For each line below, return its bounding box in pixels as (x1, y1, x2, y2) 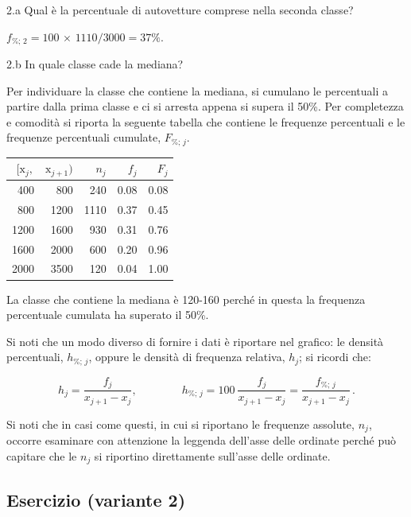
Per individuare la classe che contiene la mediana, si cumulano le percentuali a (6, 82, 389, 99)
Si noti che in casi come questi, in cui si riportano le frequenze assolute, (6, 415, 355, 432)
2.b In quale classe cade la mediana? (6, 56, 184, 72)
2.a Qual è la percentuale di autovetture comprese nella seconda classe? (6, 2, 354, 17)
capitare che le (6, 447, 77, 464)
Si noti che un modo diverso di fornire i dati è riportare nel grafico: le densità (6, 332, 384, 349)
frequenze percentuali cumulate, (6, 129, 161, 146)
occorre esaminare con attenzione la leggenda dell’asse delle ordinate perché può (6, 432, 396, 449)
